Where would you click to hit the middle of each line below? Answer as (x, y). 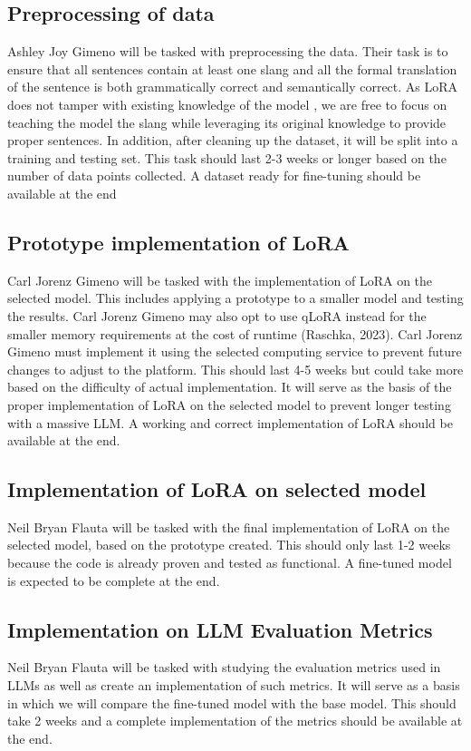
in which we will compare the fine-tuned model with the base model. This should (232, 702)
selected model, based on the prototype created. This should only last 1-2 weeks (229, 545)
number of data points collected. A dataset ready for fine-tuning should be (214, 176)
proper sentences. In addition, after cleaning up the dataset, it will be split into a (233, 140)
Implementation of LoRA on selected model (217, 489)
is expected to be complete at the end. (114, 580)
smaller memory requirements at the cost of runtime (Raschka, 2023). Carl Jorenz (235, 333)
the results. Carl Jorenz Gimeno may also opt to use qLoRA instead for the (217, 315)
